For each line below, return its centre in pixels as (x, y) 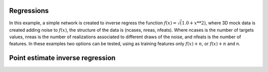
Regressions (29, 11)
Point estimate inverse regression (63, 58)
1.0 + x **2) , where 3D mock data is (219, 23)
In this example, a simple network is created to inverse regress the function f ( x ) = (93, 23)
